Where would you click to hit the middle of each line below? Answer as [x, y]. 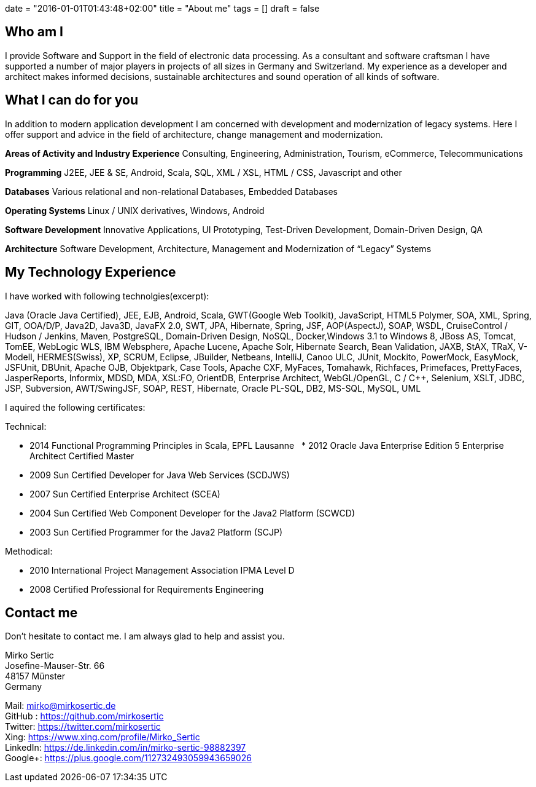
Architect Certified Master [82, 456]
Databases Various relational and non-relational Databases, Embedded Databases [171, 191]
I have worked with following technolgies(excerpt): [107, 296]
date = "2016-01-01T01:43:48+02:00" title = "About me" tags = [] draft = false [162, 8]
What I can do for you [72, 100]
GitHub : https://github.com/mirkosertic [84, 716]
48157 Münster [35, 676]
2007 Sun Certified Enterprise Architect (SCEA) [125, 494]
